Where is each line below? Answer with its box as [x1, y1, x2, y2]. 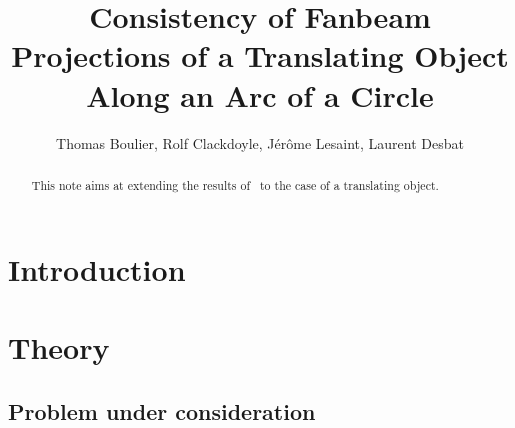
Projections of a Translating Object [11, 35, 509, 76]
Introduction [8, 248, 186, 289]
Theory [8, 326, 110, 367]
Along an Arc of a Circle [86, 74, 434, 115]
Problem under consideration [8, 395, 316, 426]
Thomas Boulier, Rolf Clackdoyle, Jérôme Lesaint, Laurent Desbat [56, 132, 464, 153]
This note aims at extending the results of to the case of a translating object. [31, 176, 439, 193]
